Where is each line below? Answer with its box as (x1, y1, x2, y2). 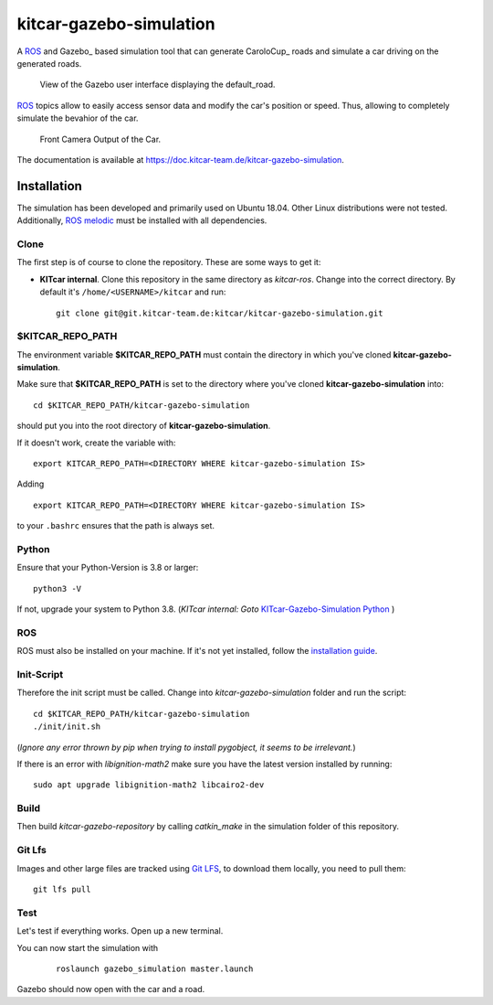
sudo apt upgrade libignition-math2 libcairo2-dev (33, 780, 265, 790)
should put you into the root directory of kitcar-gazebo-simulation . (16, 421, 271, 432)
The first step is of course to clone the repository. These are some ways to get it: (16, 257, 321, 268)
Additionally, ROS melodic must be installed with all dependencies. (16, 215, 267, 226)
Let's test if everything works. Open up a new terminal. (16, 925, 224, 936)
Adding (16, 478, 45, 489)
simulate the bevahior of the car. (16, 112, 139, 123)
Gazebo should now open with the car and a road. (16, 984, 205, 995)
